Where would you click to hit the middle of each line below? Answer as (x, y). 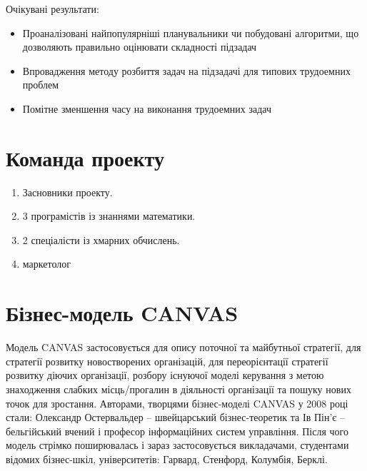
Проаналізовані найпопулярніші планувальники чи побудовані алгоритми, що (191, 32)
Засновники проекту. (67, 192)
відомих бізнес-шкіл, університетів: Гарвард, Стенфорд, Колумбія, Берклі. (167, 459)
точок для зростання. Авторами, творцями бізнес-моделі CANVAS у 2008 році (177, 403)
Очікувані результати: (52, 9)
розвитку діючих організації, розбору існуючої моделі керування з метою (165, 375)
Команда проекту (85, 157)
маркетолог (46, 264)
